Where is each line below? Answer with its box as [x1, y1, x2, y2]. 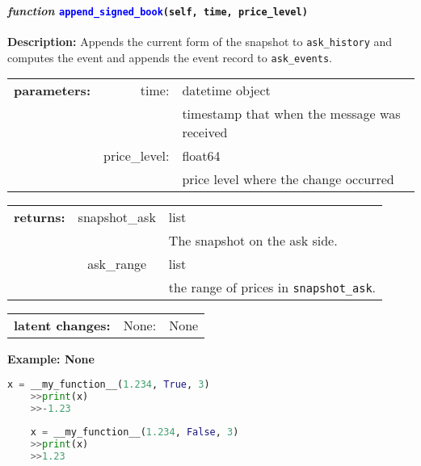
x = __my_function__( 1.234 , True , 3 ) [7, 378, 210, 390]
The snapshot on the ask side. [168, 231, 338, 250]
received [182, 123, 228, 142]
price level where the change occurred [182, 170, 394, 189]
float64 [182, 146, 221, 166]
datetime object [182, 81, 271, 100]
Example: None [7, 351, 95, 367]
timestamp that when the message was [182, 104, 401, 124]
